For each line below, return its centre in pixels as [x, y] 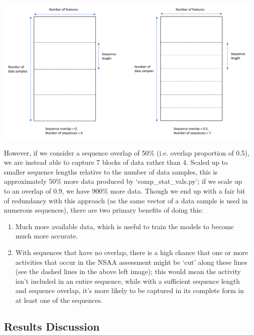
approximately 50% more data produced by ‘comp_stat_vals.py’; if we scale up [123, 181]
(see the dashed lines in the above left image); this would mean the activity [128, 271]
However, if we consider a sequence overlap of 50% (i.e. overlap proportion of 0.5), [127, 152]
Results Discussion [52, 326]
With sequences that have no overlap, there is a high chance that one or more [132, 252]
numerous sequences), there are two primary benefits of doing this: [104, 210]
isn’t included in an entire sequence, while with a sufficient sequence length [128, 281]
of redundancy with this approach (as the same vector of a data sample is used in [126, 200]
